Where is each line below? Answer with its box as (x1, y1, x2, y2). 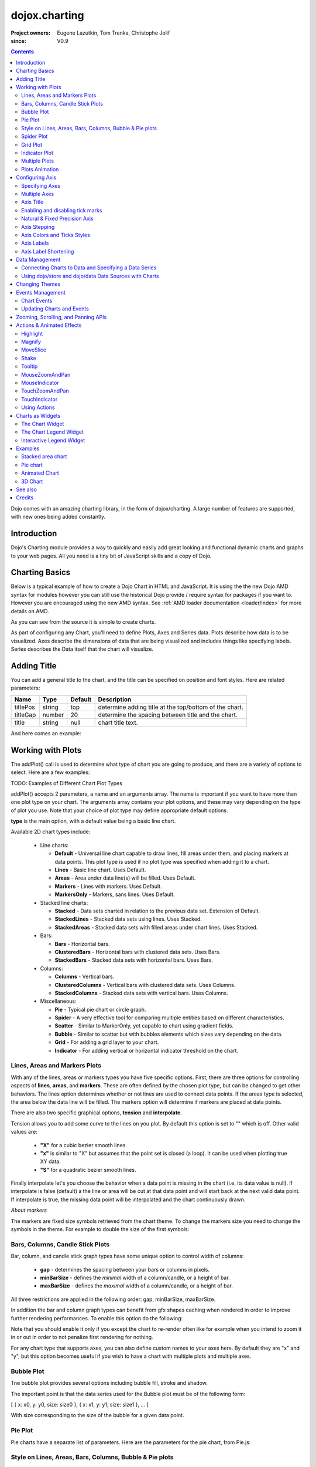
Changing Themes (16, 280, 61, 288)
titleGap (14, 711, 36, 719)
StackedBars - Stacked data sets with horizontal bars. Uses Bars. (54, 956, 214, 964)
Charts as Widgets (16, 412, 61, 419)
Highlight (21, 330, 43, 337)
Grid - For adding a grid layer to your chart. (54, 1039, 159, 1046)
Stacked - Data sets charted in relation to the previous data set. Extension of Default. (54, 907, 260, 914)
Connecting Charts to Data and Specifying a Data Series (21, 264, 157, 271)
